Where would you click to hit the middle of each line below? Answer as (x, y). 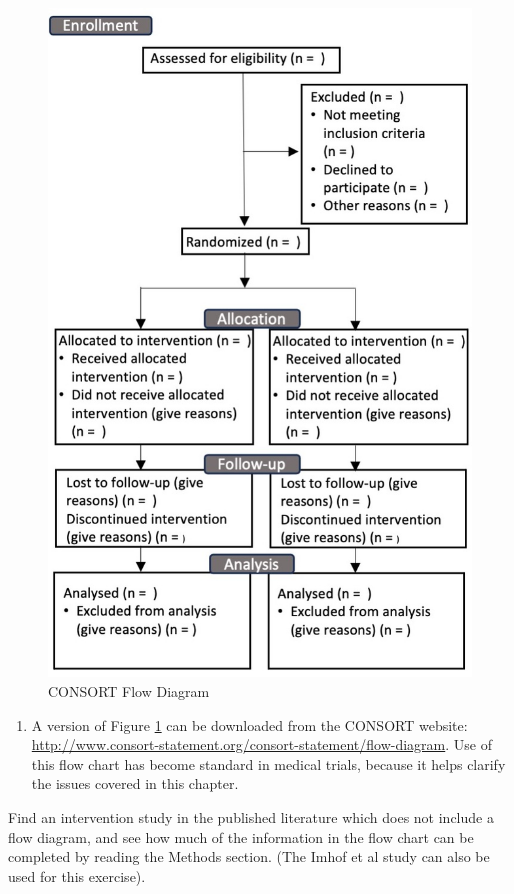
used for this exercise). (77, 875)
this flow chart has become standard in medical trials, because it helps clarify (268, 763)
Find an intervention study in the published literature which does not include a (251, 816)
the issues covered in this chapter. (135, 783)
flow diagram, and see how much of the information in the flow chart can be (241, 836)
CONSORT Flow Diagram (129, 690)
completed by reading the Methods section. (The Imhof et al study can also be (249, 856)
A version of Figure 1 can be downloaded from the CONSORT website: (249, 724)
